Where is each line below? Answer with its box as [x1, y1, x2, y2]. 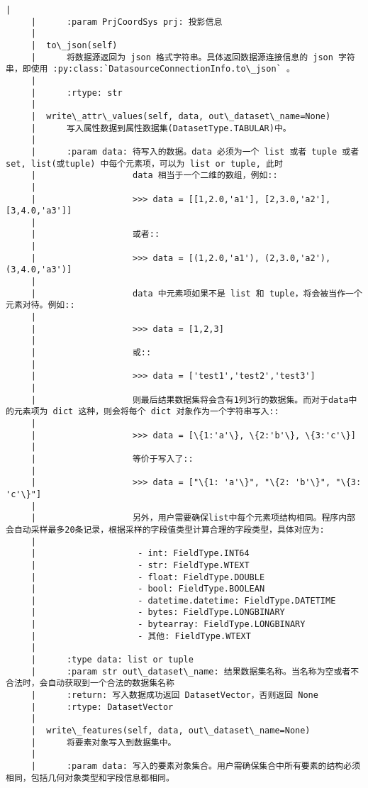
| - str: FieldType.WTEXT [30, 560, 250, 570]
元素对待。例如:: [6, 300, 75, 311]
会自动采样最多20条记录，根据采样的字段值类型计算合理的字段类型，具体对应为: [6, 524, 325, 535]
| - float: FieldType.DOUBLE [30, 572, 265, 582]
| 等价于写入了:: [30, 453, 194, 464]
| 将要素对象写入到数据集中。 [30, 737, 177, 748]
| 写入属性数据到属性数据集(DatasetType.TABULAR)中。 [30, 123, 291, 133]
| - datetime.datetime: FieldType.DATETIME [30, 595, 336, 606]
